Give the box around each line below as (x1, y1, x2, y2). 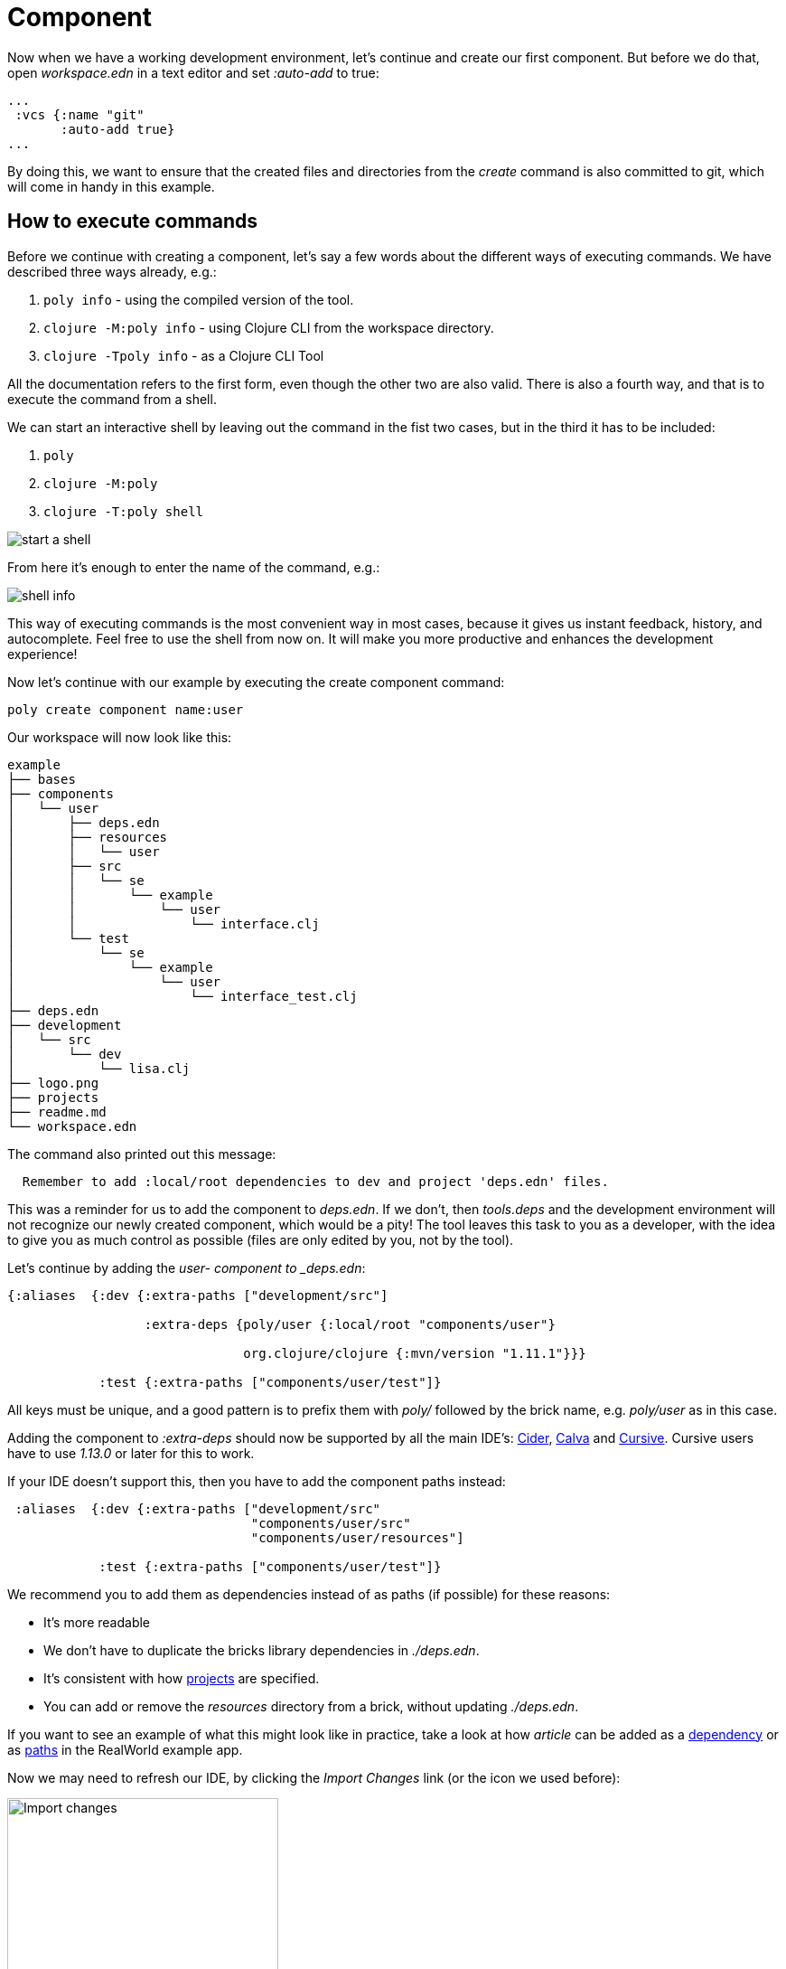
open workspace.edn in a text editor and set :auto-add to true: (7, 64, 379, 80)
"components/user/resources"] (250, 1530, 464, 1545)
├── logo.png (7, 1075, 99, 1090)
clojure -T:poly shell (43, 504, 204, 519)
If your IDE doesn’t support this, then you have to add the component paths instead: (7, 1473, 506, 1489)
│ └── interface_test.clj (7, 988, 358, 1003)
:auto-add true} (61, 121, 175, 137)
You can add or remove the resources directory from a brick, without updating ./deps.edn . (43, 1698, 579, 1714)
